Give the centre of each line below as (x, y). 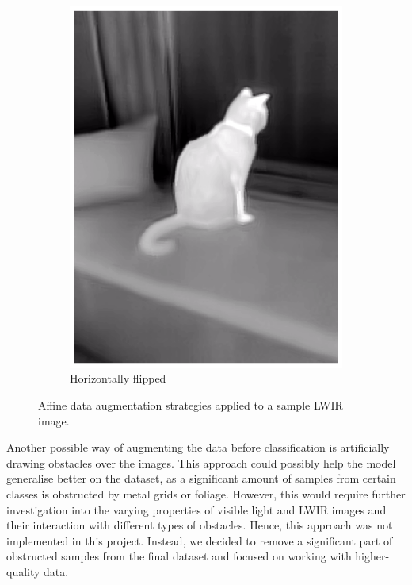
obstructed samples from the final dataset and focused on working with (179, 556)
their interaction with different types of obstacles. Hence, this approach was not (200, 525)
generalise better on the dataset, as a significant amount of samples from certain (201, 478)
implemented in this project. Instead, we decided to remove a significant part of (200, 540)
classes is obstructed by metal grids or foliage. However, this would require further (206, 494)
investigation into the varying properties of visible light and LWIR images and (196, 509)
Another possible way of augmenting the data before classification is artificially (198, 447)
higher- (372, 556)
